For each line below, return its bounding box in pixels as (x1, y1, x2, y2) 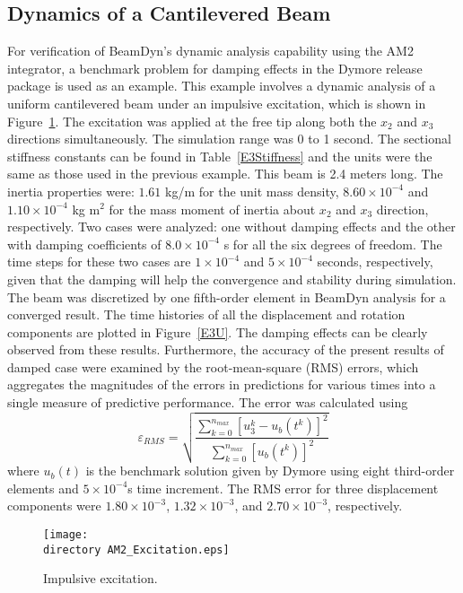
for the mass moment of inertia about (109, 199, 316, 218)
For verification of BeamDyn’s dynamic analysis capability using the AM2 (7, 41, 414, 60)
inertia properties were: (7, 181, 135, 200)
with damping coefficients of (7, 234, 162, 253)
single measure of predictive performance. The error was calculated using (7, 393, 408, 412)
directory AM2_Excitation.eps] (43, 543, 230, 556)
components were (7, 496, 101, 515)
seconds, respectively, (317, 252, 433, 271)
